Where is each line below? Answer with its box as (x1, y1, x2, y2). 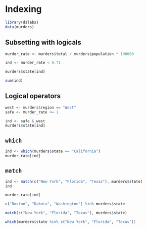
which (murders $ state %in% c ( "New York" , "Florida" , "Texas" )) (5, 220, 136, 225)
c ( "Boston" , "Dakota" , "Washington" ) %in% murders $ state (5, 202, 125, 207)
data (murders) (5, 24, 35, 29)
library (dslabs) (5, 20, 39, 25)
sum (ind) (5, 78, 23, 83)
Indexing (5, 3, 42, 15)
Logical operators (5, 92, 61, 100)
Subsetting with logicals (5, 38, 82, 47)
